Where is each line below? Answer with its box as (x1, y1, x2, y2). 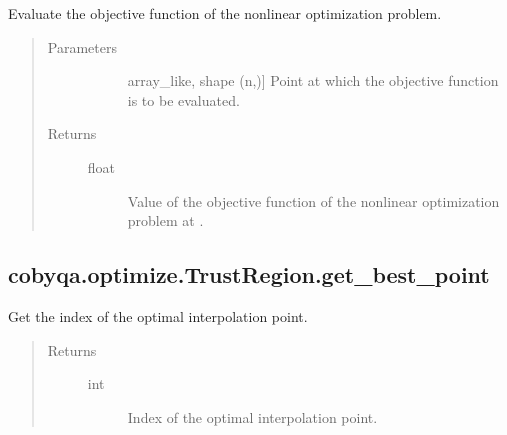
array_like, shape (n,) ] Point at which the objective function (127, 70, 499, 91)
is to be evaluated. (127, 89, 240, 110)
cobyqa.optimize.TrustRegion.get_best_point (8, 259, 490, 290)
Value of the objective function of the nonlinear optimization (127, 190, 500, 211)
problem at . (127, 210, 204, 231)
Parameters (47, 36, 117, 57)
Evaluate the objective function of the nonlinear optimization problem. (8, 3, 442, 23)
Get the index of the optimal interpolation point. (8, 305, 308, 326)
